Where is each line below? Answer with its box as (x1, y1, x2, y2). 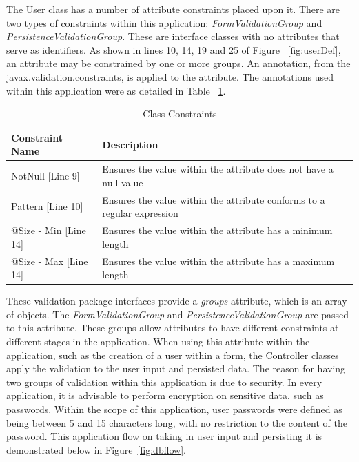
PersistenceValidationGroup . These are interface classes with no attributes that (6, 29, 340, 44)
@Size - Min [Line (11, 223, 86, 238)
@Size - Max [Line (11, 253, 88, 268)
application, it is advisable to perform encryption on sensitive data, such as (6, 388, 324, 403)
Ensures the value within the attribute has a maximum (102, 253, 335, 268)
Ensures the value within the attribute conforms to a (102, 192, 325, 206)
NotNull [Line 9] (11, 168, 80, 182)
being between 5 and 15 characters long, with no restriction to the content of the (6, 415, 347, 430)
